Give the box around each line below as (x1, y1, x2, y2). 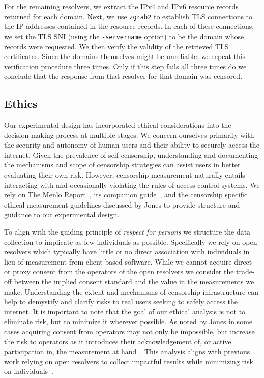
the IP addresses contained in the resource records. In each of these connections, (4, 21, 254, 32)
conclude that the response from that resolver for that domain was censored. (4, 71, 243, 81)
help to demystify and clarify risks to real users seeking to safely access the (4, 296, 238, 307)
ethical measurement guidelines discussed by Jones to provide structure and (4, 199, 240, 210)
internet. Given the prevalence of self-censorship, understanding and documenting (4, 149, 258, 160)
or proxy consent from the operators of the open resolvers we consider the (4, 266, 234, 277)
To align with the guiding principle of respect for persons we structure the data (4, 226, 251, 237)
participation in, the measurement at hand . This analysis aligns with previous (4, 346, 250, 357)
